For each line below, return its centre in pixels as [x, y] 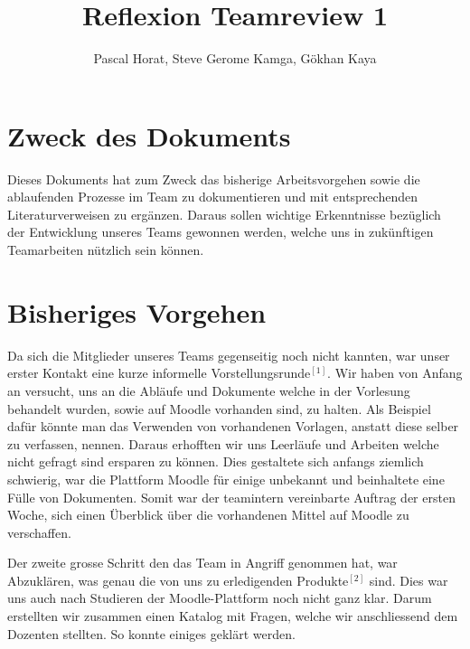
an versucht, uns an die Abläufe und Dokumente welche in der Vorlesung [209, 390]
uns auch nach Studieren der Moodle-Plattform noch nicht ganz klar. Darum [220, 598]
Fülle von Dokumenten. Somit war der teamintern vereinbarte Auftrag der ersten [231, 497]
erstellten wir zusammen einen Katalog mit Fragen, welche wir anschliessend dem [233, 616]
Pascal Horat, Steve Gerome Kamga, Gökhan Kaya [235, 58]
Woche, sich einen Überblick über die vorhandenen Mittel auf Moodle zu [208, 515]
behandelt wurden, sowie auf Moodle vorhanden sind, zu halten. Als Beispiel [219, 408]
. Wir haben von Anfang [395, 373]
